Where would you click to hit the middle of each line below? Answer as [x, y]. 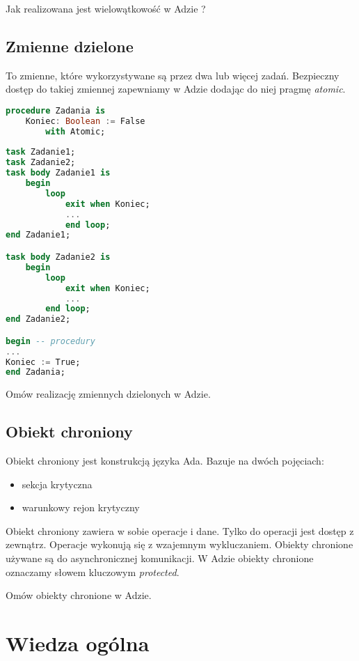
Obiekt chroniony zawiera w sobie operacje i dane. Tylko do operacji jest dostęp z [180, 530]
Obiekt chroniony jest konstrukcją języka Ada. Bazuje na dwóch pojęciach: [165, 461]
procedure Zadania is [56, 110]
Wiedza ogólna [78, 643]
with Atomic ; [75, 131]
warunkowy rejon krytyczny [81, 507]
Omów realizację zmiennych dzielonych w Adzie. [108, 394]
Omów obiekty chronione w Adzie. [79, 595]
